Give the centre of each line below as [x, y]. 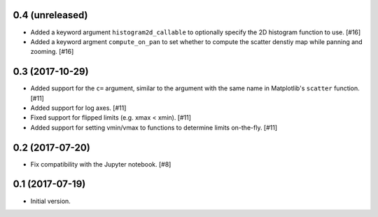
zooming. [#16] [52, 52]
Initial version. [51, 201]
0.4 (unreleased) [50, 15]
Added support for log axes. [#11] [78, 108]
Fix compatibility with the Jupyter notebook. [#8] [101, 164]
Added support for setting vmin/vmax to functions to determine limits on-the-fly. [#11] [154, 127]
